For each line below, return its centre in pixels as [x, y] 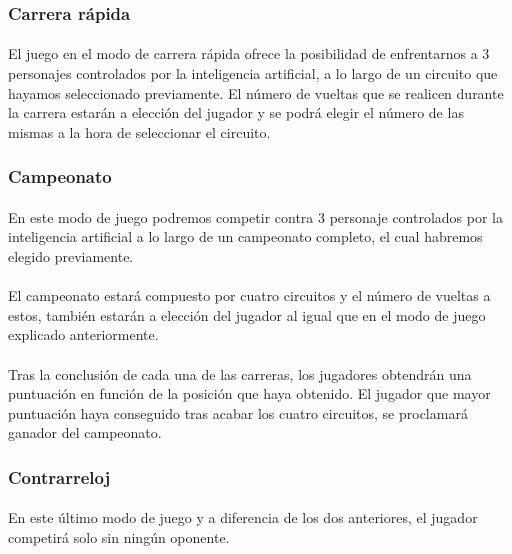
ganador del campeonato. [85, 432]
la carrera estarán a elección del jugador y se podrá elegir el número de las [236, 112]
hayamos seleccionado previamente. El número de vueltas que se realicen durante [256, 92]
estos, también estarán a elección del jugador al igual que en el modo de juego [247, 314]
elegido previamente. [71, 256]
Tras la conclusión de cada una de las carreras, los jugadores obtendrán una [240, 373]
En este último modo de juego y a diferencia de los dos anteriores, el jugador [243, 517]
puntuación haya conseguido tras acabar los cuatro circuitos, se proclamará [238, 412]
